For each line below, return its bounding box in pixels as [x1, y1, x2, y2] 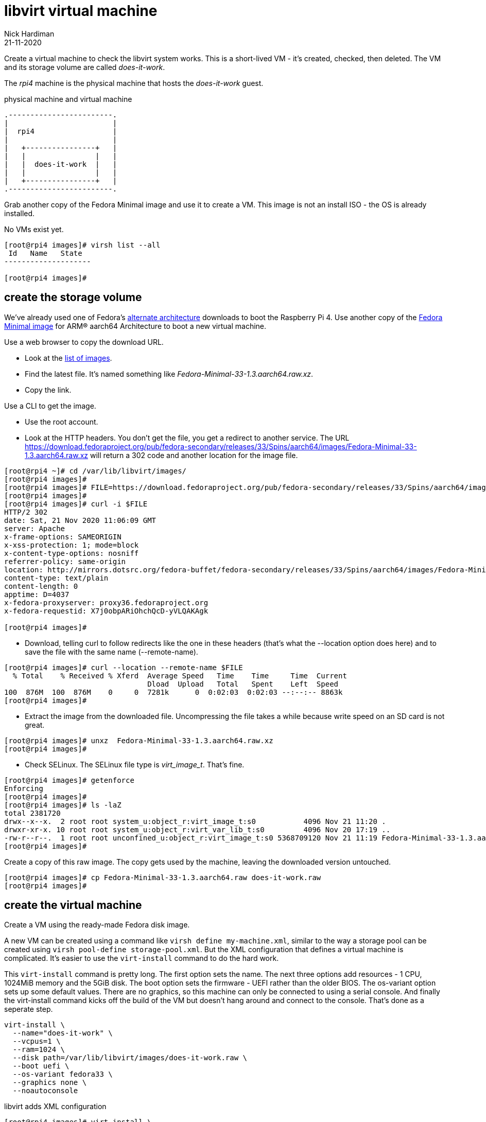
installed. [4, 208, 35, 218]
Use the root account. [25, 417, 98, 426]
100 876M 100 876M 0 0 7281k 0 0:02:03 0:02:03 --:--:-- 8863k [4, 688, 343, 696]
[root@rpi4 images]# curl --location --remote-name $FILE [4, 663, 243, 672]
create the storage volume [4, 291, 142, 304]
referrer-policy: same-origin [4, 557, 126, 566]
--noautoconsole [12, 1086, 78, 1095]
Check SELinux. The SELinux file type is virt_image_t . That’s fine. [25, 760, 245, 769]
